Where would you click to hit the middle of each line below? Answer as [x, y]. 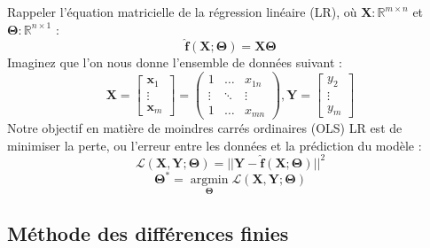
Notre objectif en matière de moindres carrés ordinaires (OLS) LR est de [205, 128]
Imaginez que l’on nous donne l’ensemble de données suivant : [175, 62]
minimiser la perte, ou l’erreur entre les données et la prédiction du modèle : [215, 145]
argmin [209, 180]
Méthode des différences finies [148, 232]
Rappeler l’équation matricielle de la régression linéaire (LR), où [182, 12]
